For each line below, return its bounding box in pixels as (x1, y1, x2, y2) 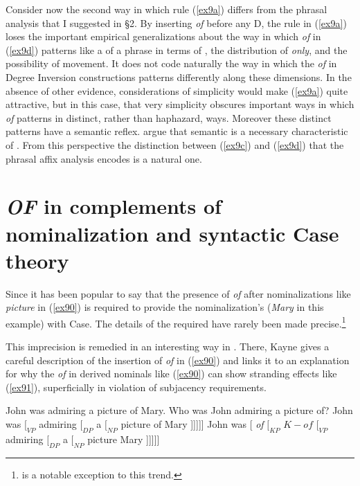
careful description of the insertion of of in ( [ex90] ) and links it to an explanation (6, 352, 350, 367)
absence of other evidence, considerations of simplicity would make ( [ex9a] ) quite (6, 83, 348, 98)
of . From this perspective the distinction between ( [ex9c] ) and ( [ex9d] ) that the (6, 137, 344, 152)
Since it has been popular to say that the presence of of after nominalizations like (6, 286, 351, 300)
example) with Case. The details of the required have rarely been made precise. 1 (6, 314, 346, 330)
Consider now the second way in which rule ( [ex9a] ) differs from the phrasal (6, 2, 327, 16)
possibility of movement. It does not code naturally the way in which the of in (6, 56, 337, 71)
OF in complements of (6, 192, 222, 221)
